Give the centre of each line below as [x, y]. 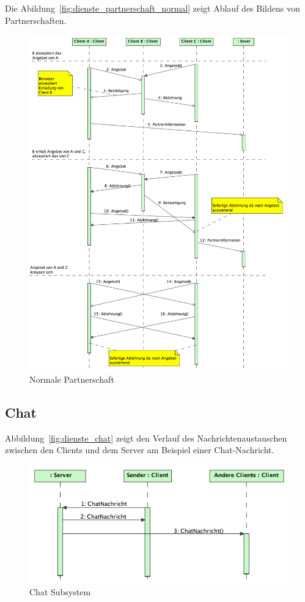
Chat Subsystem [60, 592]
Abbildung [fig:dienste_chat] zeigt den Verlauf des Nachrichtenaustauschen [146, 438]
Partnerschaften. [36, 20]
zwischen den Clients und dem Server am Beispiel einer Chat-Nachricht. [140, 450]
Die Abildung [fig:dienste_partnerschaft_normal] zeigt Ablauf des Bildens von [152, 8]
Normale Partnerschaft [72, 379]
